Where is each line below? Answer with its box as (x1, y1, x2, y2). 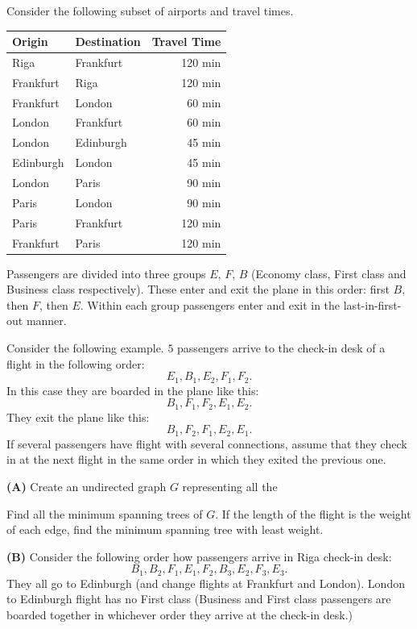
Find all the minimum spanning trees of (6, 505, 203, 522)
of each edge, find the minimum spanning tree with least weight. (6, 521, 324, 538)
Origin (12, 33, 48, 50)
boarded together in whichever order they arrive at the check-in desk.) (6, 606, 353, 623)
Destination (75, 33, 141, 50)
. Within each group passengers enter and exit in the (80, 296, 341, 313)
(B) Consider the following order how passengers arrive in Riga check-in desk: (6, 548, 392, 564)
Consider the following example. (6, 339, 164, 356)
